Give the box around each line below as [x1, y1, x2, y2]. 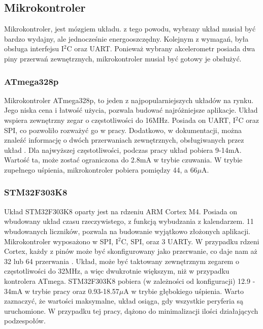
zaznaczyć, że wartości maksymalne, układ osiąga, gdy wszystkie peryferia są [4, 295, 244, 306]
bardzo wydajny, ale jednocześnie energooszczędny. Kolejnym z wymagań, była [4, 33, 249, 44]
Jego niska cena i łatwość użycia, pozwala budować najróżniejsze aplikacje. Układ [4, 105, 258, 115]
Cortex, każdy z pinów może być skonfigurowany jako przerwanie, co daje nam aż [4, 246, 257, 256]
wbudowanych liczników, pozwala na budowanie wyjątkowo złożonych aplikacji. [4, 225, 250, 236]
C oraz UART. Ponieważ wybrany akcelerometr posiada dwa [67, 43, 255, 54]
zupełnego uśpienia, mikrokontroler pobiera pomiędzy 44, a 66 [4, 164, 198, 175]
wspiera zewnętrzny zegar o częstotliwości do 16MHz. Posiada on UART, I [4, 114, 236, 125]
